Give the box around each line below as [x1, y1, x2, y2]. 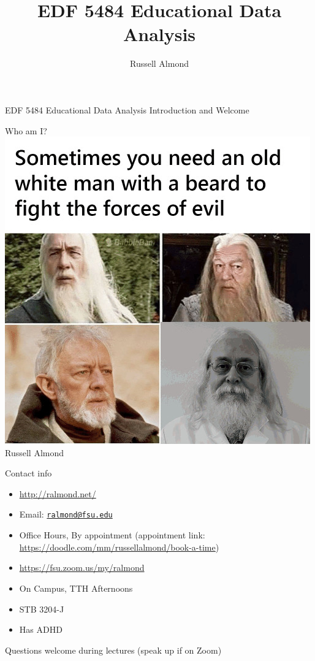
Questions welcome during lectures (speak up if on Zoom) [5, 643, 222, 656]
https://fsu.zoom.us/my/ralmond [19, 561, 145, 574]
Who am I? [5, 124, 47, 137]
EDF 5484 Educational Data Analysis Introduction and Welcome [5, 103, 249, 116]
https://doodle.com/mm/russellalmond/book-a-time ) [19, 540, 219, 553]
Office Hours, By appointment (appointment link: [19, 529, 205, 541]
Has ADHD [19, 623, 63, 636]
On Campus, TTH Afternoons [19, 581, 133, 594]
